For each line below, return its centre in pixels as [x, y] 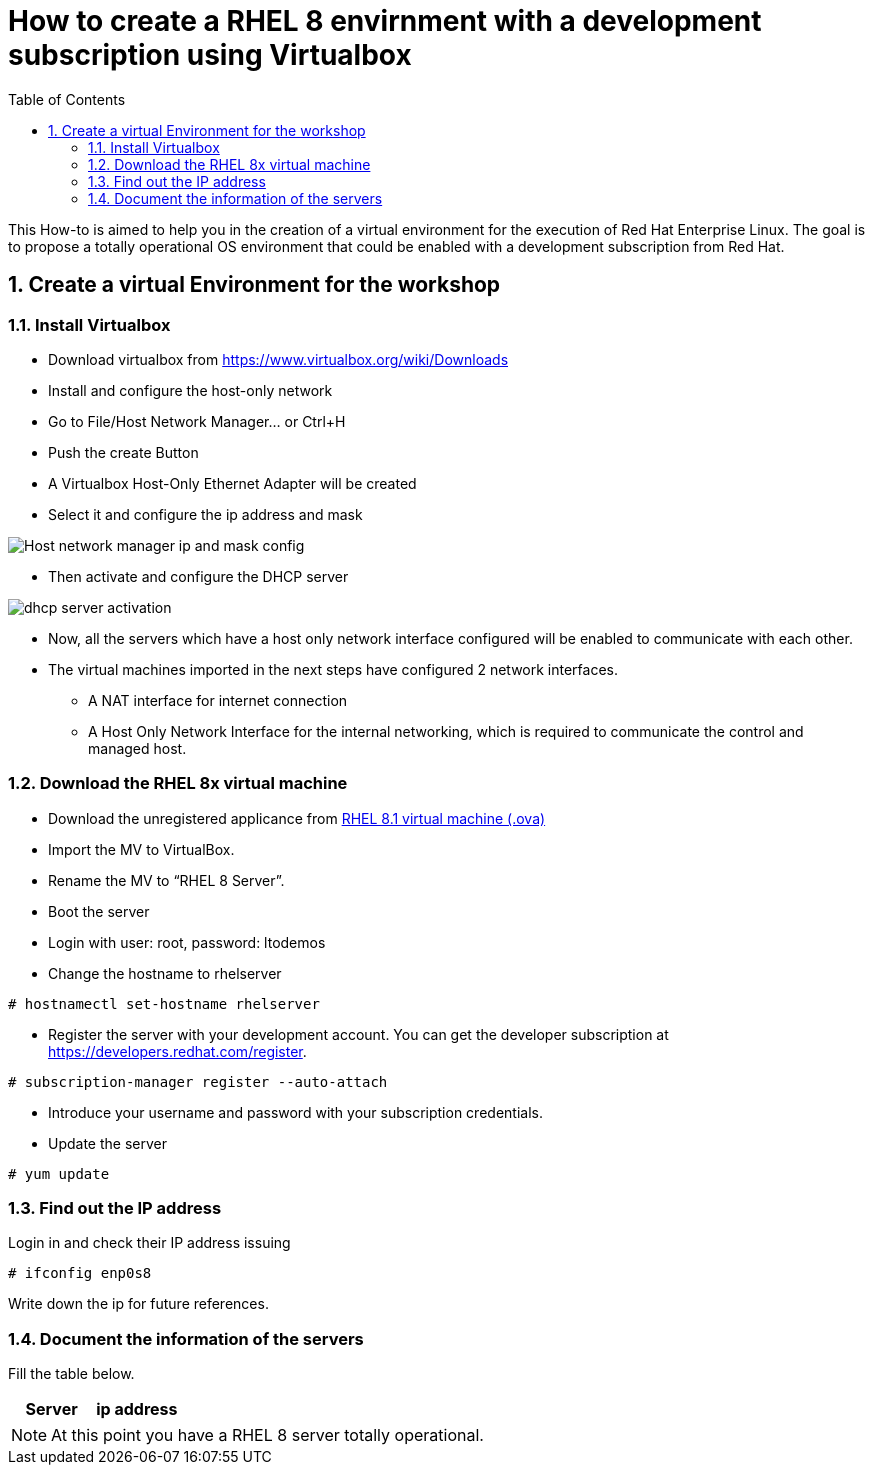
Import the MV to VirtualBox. [141, 849]
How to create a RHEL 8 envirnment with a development [385, 21]
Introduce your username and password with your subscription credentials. [295, 1112]
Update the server [107, 1143]
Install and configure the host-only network [190, 390]
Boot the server [99, 911]
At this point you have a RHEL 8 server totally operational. [267, 1435]
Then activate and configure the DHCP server [198, 576]
